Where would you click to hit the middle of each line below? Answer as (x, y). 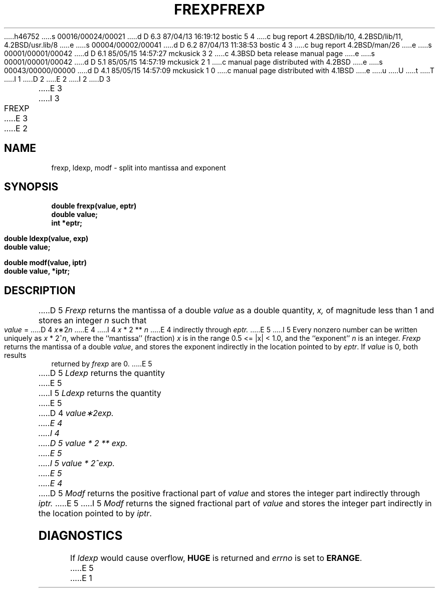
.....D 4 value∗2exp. (76, 413)
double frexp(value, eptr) (94, 206)
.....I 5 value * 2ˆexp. (77, 463)
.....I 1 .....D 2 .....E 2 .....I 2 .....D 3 (57, 79)
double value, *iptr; (37, 271)
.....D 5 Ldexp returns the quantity (101, 373)
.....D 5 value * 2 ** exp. (83, 443)
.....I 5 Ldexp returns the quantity (100, 393)
